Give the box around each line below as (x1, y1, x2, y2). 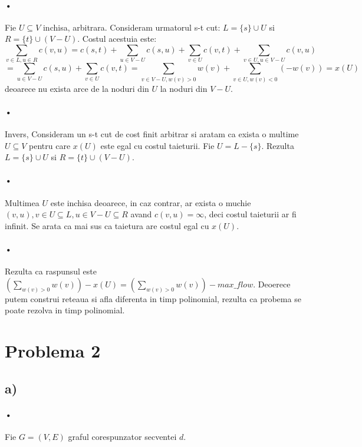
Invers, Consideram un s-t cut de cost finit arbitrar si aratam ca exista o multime (5, 128, 299, 140)
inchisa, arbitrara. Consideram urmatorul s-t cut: (42, 21, 221, 33)
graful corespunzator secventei (68, 430, 177, 442)
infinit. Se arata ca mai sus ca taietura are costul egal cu (5, 219, 209, 231)
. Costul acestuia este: (77, 32, 157, 45)
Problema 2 (5, 339, 101, 363)
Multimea (5, 196, 40, 208)
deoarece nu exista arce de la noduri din (5, 82, 149, 94)
